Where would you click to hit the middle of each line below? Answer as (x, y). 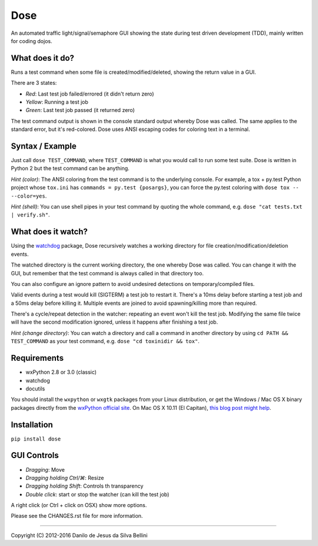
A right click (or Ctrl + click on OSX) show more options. (79, 505)
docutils (35, 389)
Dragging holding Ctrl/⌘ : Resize (65, 478)
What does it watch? (49, 232)
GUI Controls (35, 455)
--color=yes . (29, 196)
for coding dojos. (32, 41)
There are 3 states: (34, 83)
